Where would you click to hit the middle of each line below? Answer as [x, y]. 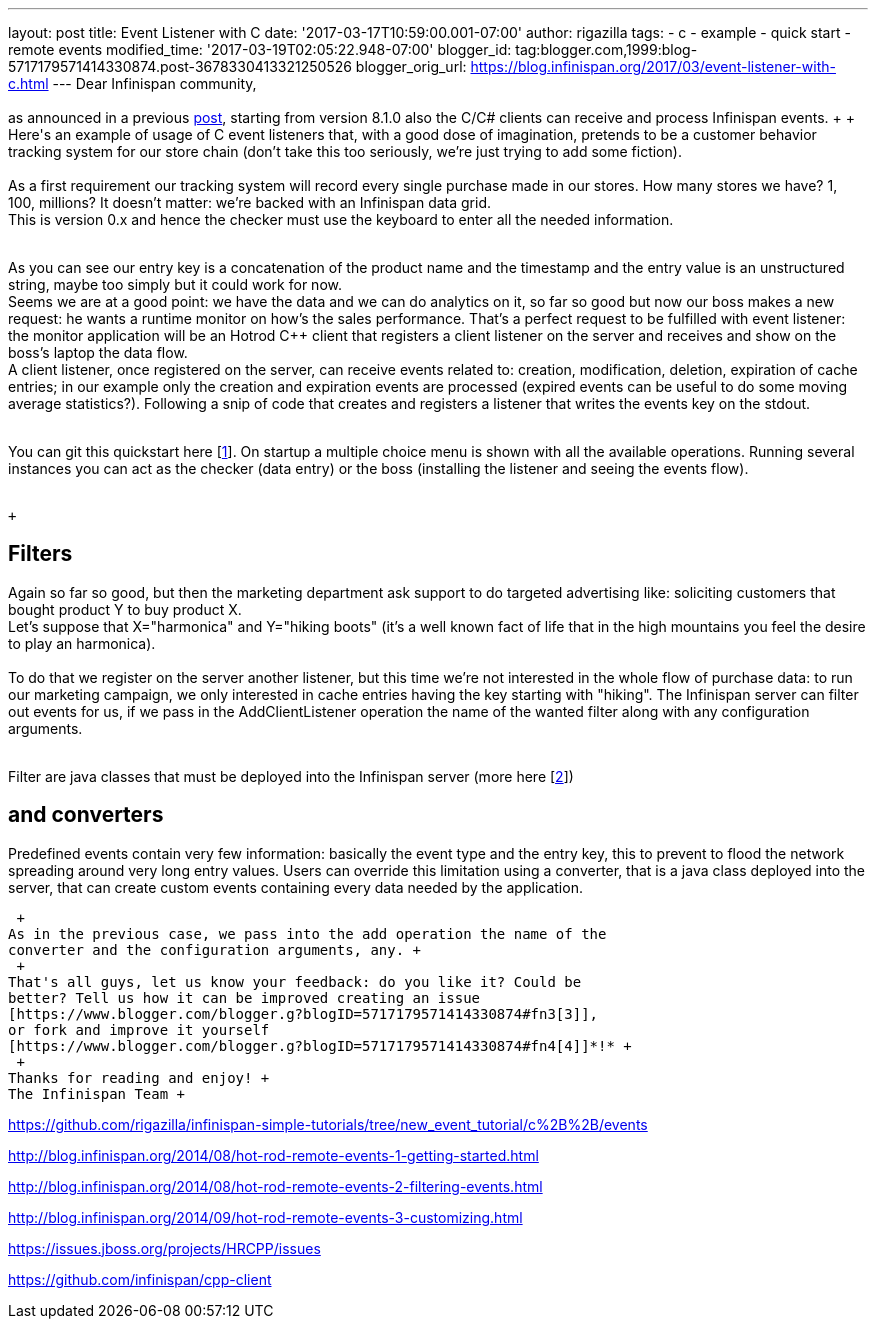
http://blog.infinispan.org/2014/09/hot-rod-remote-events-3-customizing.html [265, 1217]
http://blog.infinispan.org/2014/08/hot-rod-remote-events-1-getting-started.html [273, 1155]
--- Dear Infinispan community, [154, 83]
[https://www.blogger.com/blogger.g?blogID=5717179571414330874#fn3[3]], [303, 1013]
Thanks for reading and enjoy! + [139, 1077]
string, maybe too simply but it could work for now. [175, 284]
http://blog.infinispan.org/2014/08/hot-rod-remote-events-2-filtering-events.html [275, 1186]
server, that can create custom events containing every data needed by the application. [295, 887]
